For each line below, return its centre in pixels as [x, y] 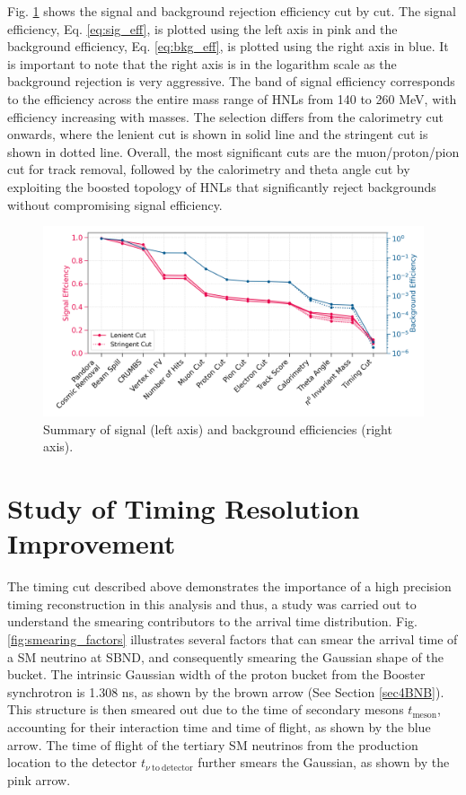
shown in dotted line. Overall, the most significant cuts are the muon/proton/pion [233, 151]
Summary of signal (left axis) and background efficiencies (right [218, 428]
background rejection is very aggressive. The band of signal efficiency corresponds [231, 81]
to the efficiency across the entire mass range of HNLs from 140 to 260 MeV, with [232, 98]
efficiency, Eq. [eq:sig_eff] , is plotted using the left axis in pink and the [202, 28]
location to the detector [72, 762]
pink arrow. [39, 779]
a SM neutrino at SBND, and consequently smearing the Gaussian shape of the [225, 656]
